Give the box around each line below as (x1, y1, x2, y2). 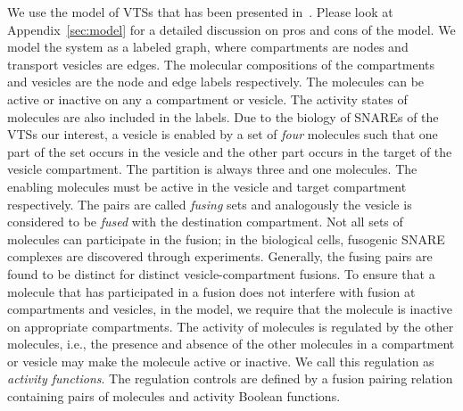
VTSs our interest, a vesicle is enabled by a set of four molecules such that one (7, 125, 438, 144)
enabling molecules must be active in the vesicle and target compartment (7, 177, 407, 195)
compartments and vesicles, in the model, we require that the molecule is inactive (7, 300, 452, 318)
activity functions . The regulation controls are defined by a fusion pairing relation (7, 369, 453, 388)
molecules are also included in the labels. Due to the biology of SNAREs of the (7, 107, 439, 126)
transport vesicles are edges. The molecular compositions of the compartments (7, 54, 435, 73)
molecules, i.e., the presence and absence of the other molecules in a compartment (7, 334, 455, 353)
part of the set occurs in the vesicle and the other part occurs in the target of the (7, 142, 452, 160)
